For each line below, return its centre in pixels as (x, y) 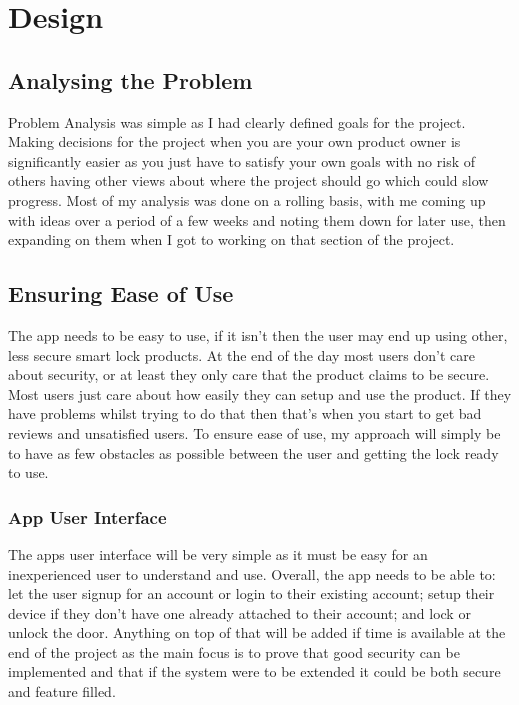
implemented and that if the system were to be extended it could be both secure (254, 671)
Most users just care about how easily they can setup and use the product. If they (260, 393)
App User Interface (87, 516)
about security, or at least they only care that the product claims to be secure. (249, 374)
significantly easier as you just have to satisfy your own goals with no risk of (241, 160)
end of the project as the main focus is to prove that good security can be (234, 651)
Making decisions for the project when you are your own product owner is (234, 141)
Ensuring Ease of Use (121, 293)
